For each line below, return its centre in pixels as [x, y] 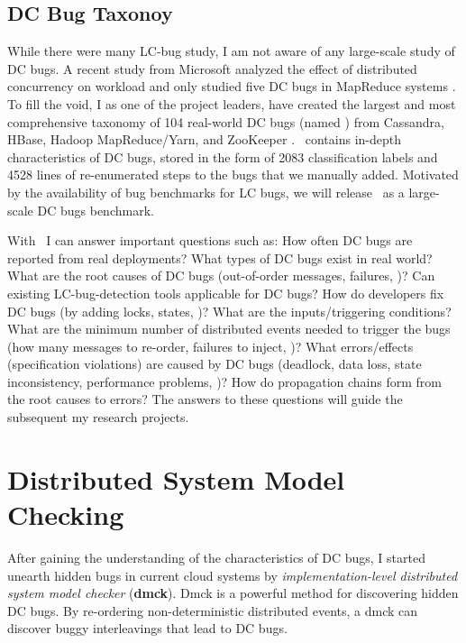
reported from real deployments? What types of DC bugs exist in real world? [220, 257]
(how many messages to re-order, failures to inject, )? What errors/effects [210, 346]
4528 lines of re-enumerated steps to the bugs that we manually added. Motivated [233, 175]
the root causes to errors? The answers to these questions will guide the [205, 399]
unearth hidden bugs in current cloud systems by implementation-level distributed [233, 575]
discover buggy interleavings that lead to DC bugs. [147, 628]
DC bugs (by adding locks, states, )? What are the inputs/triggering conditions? [229, 311]
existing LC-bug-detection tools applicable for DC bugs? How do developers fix [226, 293]
